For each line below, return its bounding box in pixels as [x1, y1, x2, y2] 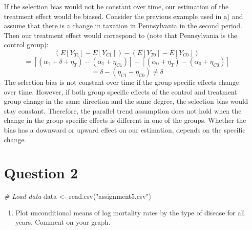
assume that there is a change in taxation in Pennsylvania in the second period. [4, 20, 242, 31]
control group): [4, 39, 49, 50]
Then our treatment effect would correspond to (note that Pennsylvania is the [4, 30, 237, 40]
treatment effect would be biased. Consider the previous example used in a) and [4, 11, 243, 21]
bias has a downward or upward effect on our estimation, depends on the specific [4, 124, 246, 134]
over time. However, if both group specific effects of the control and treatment [4, 86, 237, 96]
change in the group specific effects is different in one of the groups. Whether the [4, 115, 246, 125]
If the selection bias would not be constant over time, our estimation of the [4, 1, 229, 11]
